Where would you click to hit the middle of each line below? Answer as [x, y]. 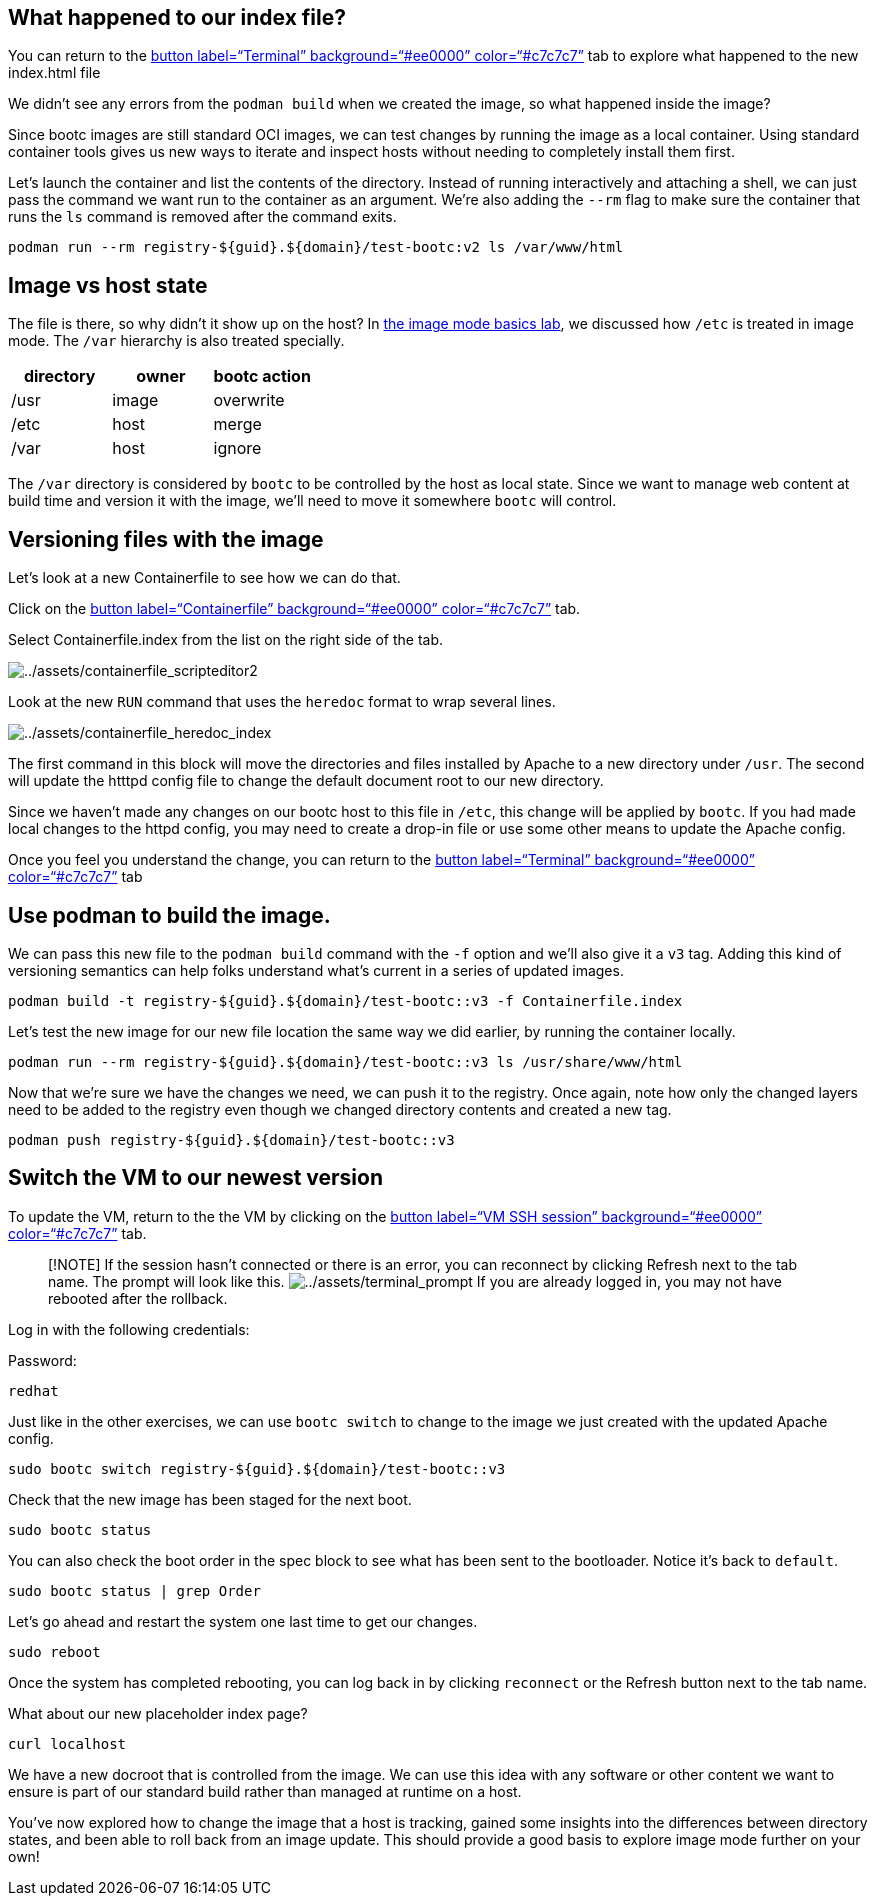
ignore [237, 448]
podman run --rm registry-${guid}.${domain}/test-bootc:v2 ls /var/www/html [316, 247]
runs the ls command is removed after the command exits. [202, 217]
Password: [42, 1360]
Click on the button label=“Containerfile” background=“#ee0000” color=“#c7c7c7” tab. [294, 609]
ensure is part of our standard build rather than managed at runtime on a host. [265, 1791]
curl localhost [67, 1743]
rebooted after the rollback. [138, 1298]
